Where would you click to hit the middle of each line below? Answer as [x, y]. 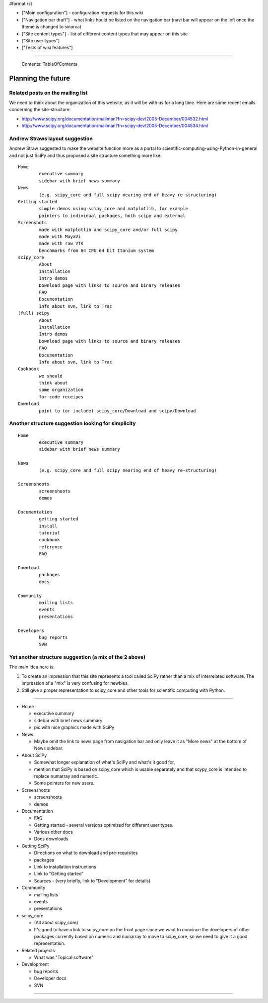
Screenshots [33, 223]
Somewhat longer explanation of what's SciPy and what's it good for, [104, 762]
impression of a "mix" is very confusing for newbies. [75, 683]
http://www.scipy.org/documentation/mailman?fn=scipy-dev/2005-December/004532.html [115, 119]
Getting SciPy [35, 846]
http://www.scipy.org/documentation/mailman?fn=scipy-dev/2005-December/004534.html [115, 126]
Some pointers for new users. [64, 783]
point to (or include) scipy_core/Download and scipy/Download [117, 411]
